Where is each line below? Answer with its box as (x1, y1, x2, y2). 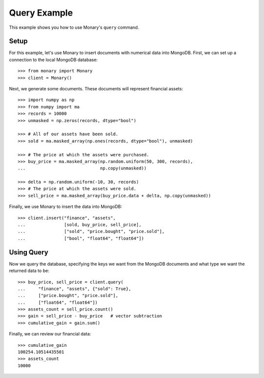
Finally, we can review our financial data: (9, 331, 91, 337)
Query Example (9, 7, 73, 18)
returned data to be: (9, 268, 49, 273)
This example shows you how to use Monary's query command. (9, 24, 139, 30)
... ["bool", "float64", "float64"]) (18, 235, 144, 241)
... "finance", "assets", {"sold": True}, (18, 286, 132, 292)
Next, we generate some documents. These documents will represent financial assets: (9, 86, 183, 92)
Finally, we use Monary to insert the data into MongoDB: (9, 204, 122, 210)
